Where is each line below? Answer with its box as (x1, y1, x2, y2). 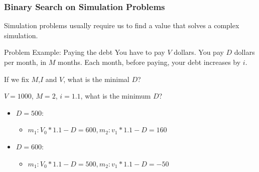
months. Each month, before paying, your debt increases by (57, 57, 241, 67)
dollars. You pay (174, 47, 224, 57)
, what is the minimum (80, 91, 151, 101)
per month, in (4, 57, 47, 67)
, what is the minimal (63, 73, 129, 84)
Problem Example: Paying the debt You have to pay (4, 47, 165, 57)
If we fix (4, 73, 29, 84)
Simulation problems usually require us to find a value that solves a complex (4, 20, 239, 31)
